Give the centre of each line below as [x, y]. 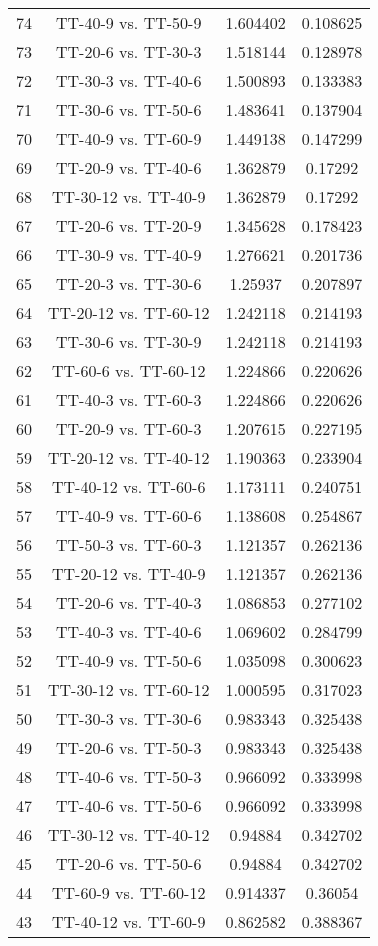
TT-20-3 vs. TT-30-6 [129, 283]
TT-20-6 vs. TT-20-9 [129, 225]
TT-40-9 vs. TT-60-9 [129, 138]
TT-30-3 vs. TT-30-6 [129, 718]
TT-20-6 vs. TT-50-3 [129, 747]
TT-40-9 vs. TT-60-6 [129, 515]
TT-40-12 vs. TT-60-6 [129, 486]
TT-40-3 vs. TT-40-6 [129, 631]
